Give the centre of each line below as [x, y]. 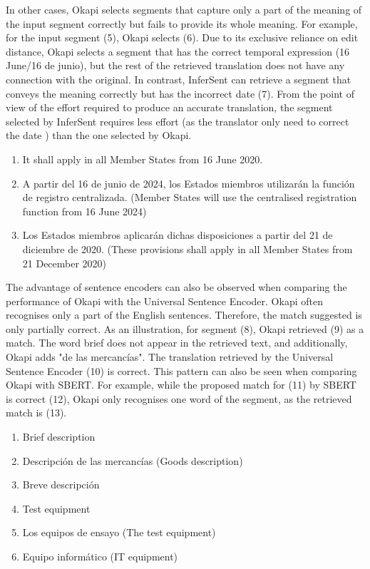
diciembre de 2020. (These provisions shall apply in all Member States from [187, 248]
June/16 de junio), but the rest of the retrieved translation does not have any [175, 65]
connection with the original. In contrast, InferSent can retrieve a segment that [179, 79]
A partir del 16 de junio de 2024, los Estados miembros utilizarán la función [189, 183]
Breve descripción [61, 485]
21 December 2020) [65, 263]
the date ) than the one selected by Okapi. [99, 135]
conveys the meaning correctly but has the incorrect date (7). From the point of [180, 93]
